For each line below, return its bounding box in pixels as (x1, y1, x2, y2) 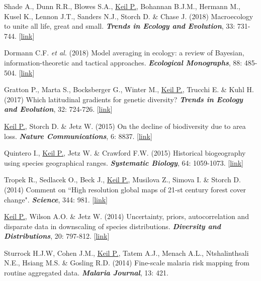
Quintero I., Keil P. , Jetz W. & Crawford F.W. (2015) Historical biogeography (4, 148, 246, 158)
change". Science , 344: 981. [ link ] (4, 194, 108, 204)
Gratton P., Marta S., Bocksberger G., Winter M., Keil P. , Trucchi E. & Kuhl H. (4, 84, 254, 95)
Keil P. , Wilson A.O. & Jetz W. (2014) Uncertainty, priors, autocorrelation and (4, 211, 249, 222)
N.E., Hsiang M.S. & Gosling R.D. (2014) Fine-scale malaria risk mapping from (4, 257, 249, 268)
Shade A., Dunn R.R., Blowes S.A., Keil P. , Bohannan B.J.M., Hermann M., (4, 1, 240, 11)
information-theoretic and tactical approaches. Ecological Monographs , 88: (4, 57, 242, 67)
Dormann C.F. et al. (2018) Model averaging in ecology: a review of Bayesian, (4, 47, 244, 58)
